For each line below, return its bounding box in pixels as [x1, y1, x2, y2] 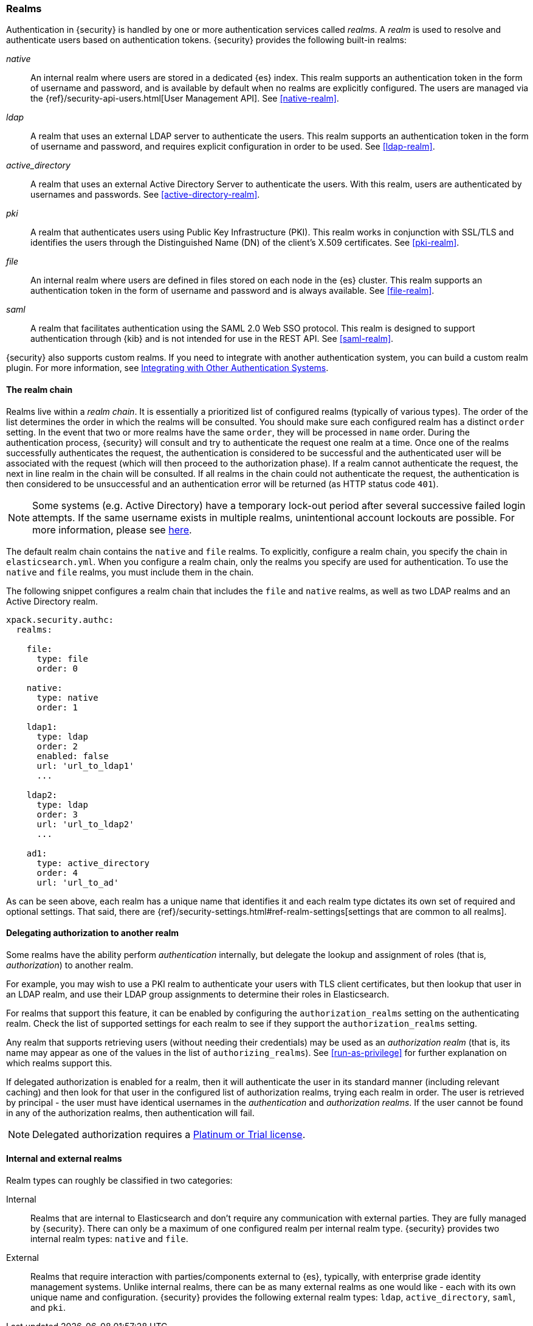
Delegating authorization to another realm [6, 928, 179, 939]
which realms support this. [6, 1057, 112, 1068]
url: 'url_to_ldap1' [36, 760, 134, 771]
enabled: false [36, 751, 109, 761]
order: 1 [36, 702, 78, 712]
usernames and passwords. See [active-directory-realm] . [30, 189, 260, 200]
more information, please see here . [32, 523, 192, 536]
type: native [36, 692, 98, 703]
